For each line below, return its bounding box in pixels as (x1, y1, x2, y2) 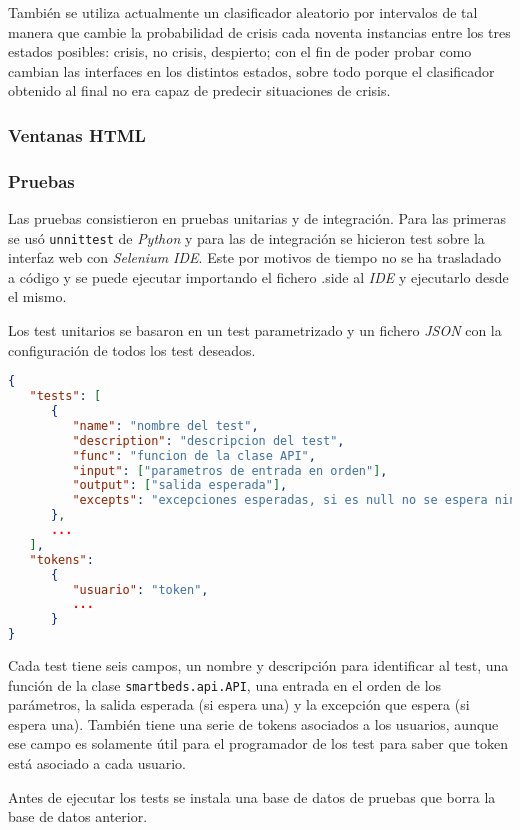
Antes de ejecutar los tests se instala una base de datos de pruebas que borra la (8, 786, 496, 807)
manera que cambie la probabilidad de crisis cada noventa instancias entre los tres (8, 21, 511, 42)
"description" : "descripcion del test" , (72, 433, 345, 448)
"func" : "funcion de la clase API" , (72, 448, 316, 463)
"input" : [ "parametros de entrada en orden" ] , (72, 463, 388, 478)
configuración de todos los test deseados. (8, 339, 256, 360)
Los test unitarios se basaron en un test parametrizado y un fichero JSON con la (8, 320, 502, 341)
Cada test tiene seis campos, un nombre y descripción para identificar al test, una (8, 655, 509, 675)
